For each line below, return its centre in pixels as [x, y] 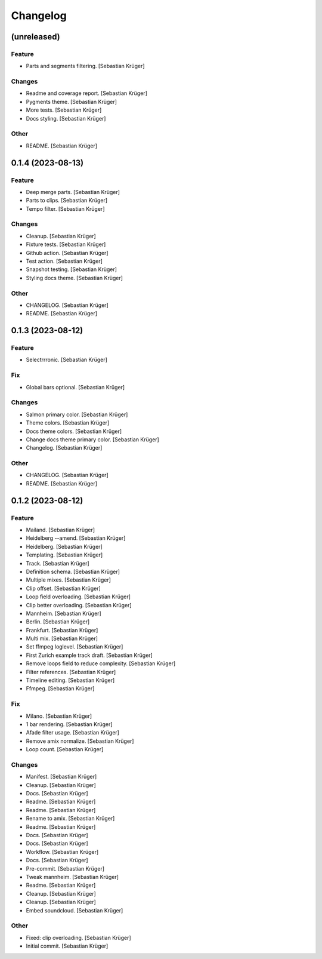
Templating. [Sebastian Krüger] [64, 555]
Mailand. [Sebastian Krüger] [61, 530]
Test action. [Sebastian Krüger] [64, 261]
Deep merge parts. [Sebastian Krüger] [73, 192]
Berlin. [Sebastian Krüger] [58, 622]
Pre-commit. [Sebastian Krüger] [65, 868]
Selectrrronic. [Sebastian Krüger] [66, 360]
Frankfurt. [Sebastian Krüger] [62, 630]
